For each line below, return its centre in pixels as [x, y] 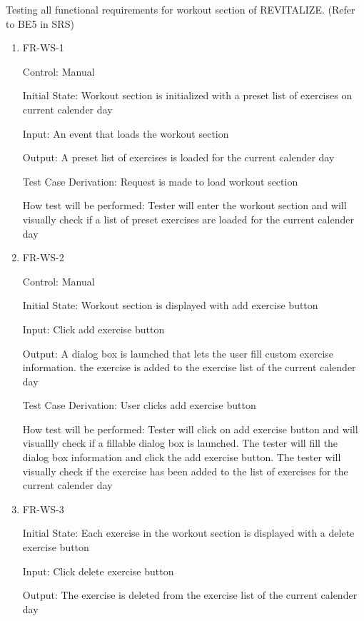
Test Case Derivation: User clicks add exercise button [139, 405]
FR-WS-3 [43, 509]
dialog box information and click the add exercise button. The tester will [182, 457]
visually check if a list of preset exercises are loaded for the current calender [188, 219]
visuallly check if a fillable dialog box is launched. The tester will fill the [180, 443]
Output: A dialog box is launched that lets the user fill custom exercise [178, 353]
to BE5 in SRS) [40, 23]
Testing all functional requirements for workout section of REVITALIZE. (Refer [181, 9]
